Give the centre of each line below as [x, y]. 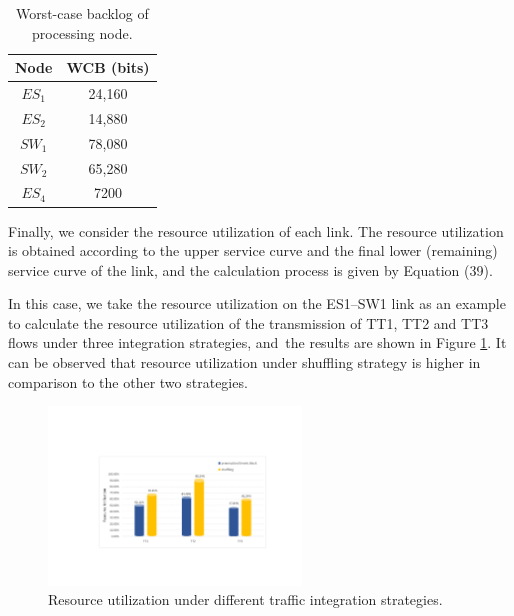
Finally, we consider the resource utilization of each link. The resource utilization [256, 230]
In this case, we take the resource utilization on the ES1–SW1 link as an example [257, 303]
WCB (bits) [108, 67]
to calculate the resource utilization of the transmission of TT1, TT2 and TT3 [248, 322]
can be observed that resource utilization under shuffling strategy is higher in [244, 362]
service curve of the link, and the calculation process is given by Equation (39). [250, 269]
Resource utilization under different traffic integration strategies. [245, 599]
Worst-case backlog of [82, 13]
